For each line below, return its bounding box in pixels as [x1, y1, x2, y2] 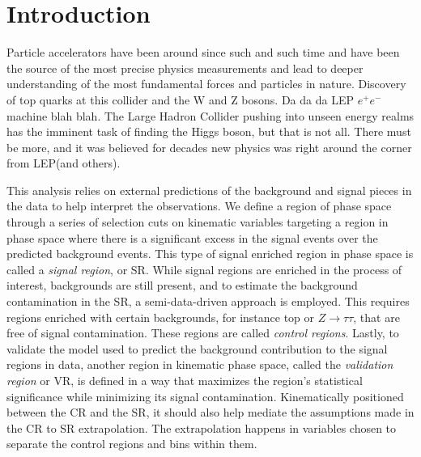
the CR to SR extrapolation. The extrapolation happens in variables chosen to [6, 419, 397, 436]
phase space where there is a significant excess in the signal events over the [6, 229, 378, 246]
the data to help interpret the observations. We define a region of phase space [6, 197, 392, 214]
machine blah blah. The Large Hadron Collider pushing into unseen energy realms [6, 107, 415, 124]
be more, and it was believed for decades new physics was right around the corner [6, 138, 412, 155]
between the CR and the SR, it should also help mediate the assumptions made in [6, 404, 415, 421]
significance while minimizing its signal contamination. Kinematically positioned [6, 387, 404, 404]
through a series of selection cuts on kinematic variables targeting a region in [6, 214, 389, 231]
